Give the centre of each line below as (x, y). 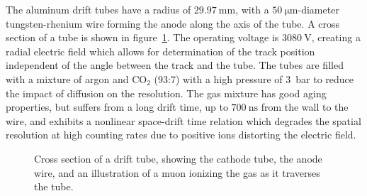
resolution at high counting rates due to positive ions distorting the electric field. (181, 135)
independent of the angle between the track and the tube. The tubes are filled (175, 65)
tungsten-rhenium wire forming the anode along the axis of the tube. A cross (173, 23)
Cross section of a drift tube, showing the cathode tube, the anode (178, 158)
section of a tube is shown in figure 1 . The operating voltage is (142, 37)
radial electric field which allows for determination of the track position (160, 51)
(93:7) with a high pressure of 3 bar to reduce (254, 78)
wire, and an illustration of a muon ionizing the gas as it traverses (177, 172)
